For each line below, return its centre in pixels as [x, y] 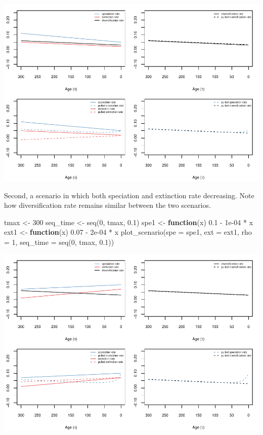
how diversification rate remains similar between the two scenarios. [107, 205]
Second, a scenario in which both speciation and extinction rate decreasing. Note [129, 195]
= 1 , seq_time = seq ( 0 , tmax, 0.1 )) [59, 242]
